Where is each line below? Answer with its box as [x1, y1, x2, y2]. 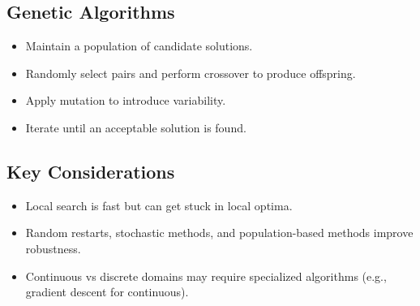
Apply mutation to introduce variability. [25, 92, 226, 109]
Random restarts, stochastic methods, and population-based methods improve [25, 224, 414, 241]
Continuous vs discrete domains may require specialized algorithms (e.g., [25, 267, 387, 284]
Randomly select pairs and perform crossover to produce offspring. [25, 64, 356, 81]
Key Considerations [6, 158, 175, 183]
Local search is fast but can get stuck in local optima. [25, 196, 293, 213]
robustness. [25, 239, 81, 256]
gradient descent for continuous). [25, 283, 189, 300]
